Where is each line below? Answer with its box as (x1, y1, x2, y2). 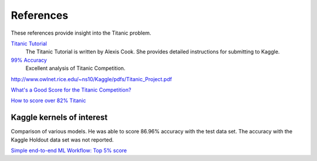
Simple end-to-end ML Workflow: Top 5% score (11, 147, 127, 154)
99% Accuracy (11, 56, 47, 63)
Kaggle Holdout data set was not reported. (11, 136, 114, 143)
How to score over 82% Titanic (11, 97, 86, 104)
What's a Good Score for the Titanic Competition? (11, 86, 131, 93)
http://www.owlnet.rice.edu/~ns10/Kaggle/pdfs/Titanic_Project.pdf (11, 75, 173, 82)
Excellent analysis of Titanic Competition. (25, 65, 126, 72)
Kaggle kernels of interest (11, 112, 108, 123)
